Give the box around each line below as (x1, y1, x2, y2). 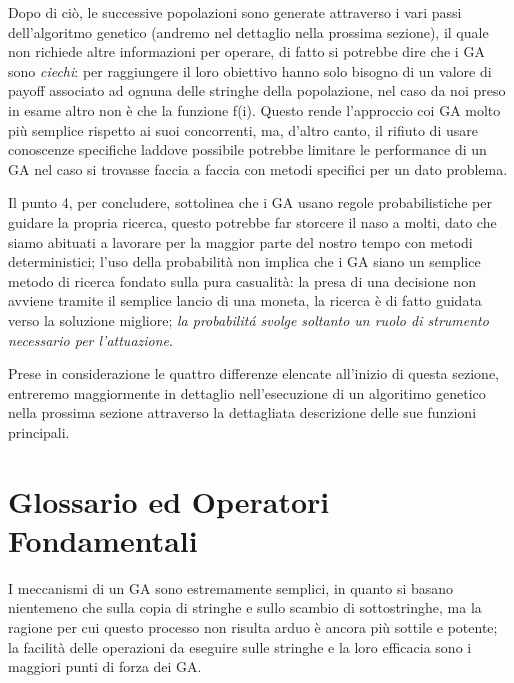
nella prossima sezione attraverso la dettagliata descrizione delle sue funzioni (8, 402, 477, 423)
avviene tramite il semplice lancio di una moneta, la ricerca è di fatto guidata (8, 290, 482, 311)
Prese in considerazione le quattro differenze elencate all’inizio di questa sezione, (8, 363, 500, 384)
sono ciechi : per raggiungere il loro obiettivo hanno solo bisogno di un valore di (8, 60, 492, 81)
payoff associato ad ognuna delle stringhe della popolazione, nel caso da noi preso (8, 80, 506, 101)
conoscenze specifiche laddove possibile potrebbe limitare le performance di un (8, 139, 487, 160)
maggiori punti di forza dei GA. (8, 656, 202, 677)
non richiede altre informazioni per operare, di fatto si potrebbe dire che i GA (8, 41, 485, 62)
